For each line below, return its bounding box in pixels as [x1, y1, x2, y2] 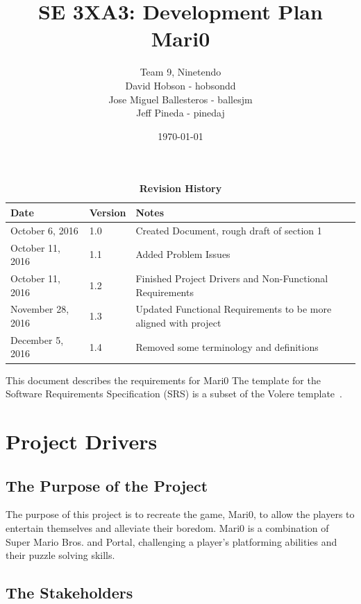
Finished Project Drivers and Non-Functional [135, 271, 328, 285]
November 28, [10, 302, 69, 316]
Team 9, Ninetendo [140, 64, 221, 79]
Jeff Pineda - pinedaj [136, 105, 225, 120]
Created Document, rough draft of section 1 [135, 223, 322, 237]
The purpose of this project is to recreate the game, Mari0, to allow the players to [6, 507, 355, 521]
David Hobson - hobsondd [125, 78, 236, 92]
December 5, [10, 332, 64, 347]
